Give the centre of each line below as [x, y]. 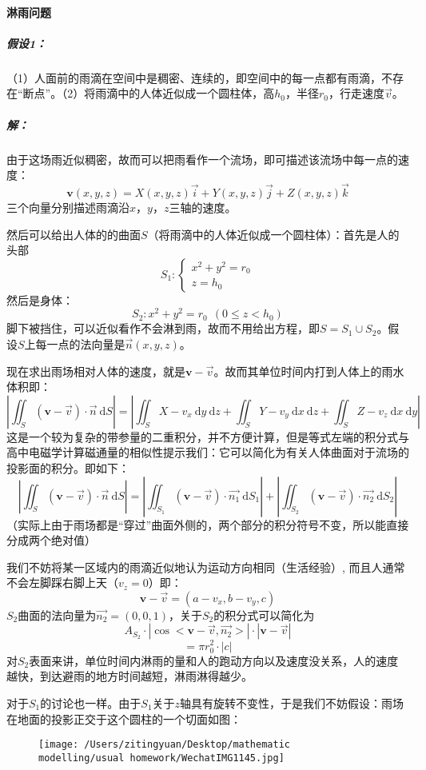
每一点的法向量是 [80, 343]
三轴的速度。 [203, 207]
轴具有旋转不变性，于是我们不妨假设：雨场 [292, 702]
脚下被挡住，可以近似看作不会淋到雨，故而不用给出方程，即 [163, 328]
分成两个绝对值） [51, 540]
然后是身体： [40, 299]
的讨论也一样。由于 [91, 702]
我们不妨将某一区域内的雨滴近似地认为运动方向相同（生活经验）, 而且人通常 [206, 567]
